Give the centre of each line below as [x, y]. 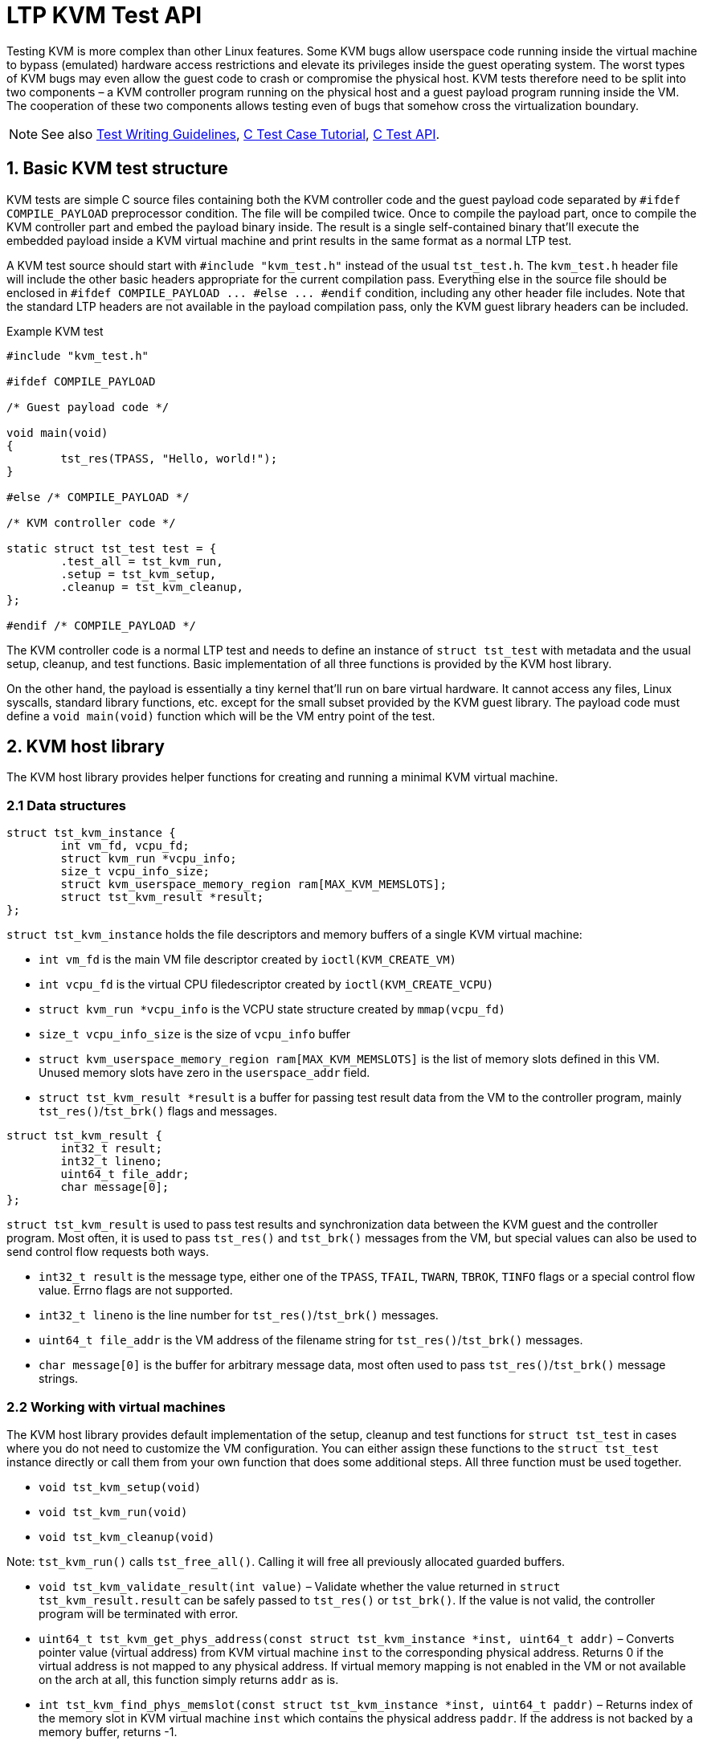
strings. [59, 1379]
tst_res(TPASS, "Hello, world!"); [169, 458]
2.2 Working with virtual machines [116, 1407]
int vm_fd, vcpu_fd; [125, 846]
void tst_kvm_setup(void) [120, 1487]
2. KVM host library [86, 747]
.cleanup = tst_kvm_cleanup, [152, 587]
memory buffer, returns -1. [108, 1731]
